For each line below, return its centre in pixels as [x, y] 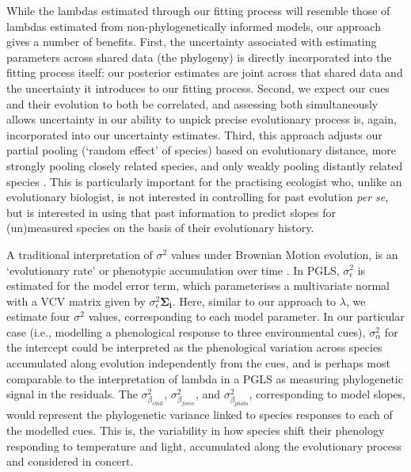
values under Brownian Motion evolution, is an [284, 254]
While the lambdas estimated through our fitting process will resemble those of [198, 10]
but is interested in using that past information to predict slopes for [171, 212]
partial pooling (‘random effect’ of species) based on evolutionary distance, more [202, 150]
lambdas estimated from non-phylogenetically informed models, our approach [194, 26]
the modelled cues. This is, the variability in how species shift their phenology [196, 430]
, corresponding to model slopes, [327, 394]
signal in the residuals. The [72, 394]
